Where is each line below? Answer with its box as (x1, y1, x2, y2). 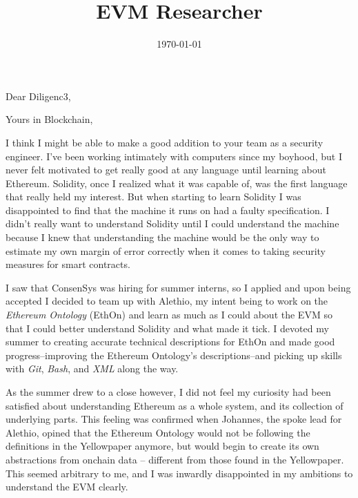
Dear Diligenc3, (6, 88, 71, 103)
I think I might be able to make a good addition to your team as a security (6, 135, 324, 149)
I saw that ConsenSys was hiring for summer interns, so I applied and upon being (6, 280, 351, 294)
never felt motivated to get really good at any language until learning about (6, 162, 326, 177)
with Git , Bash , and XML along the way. (6, 361, 179, 376)
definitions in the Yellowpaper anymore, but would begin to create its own (6, 439, 319, 453)
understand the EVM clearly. (6, 479, 128, 494)
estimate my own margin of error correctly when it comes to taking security (6, 243, 326, 258)
